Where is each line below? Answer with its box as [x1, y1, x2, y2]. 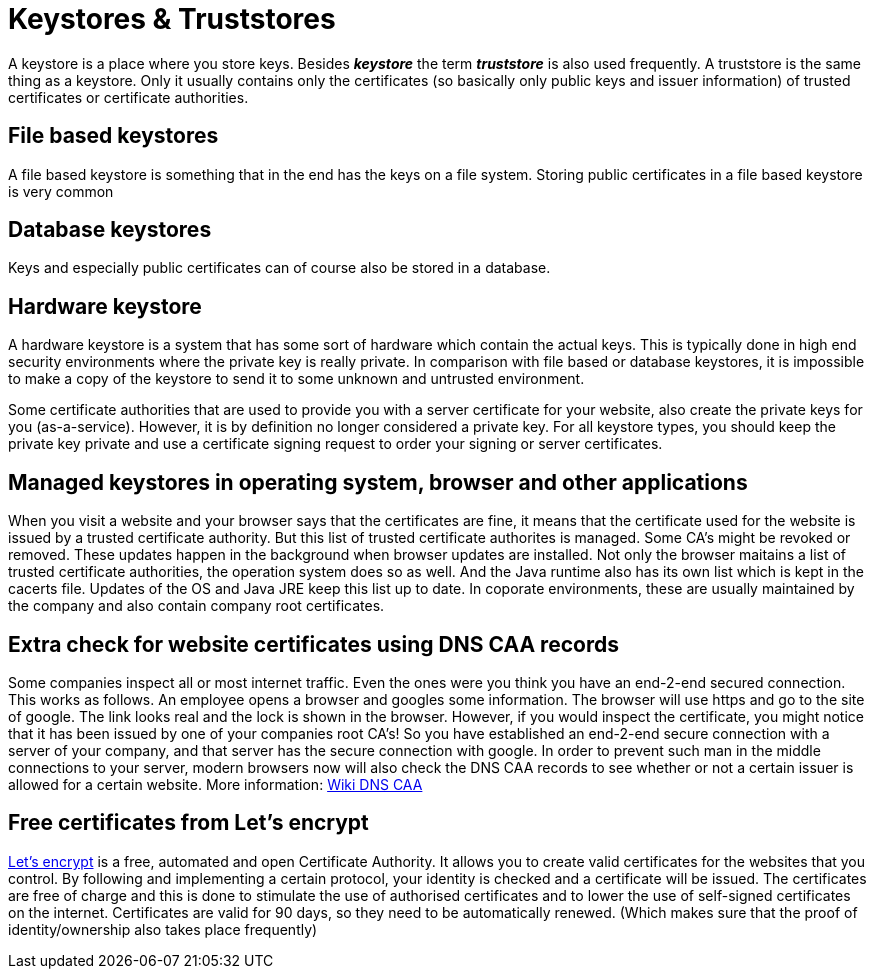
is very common [8, 182, 114, 200]
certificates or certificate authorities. [8, 88, 249, 106]
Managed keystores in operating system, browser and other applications [8, 469, 748, 495]
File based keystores [8, 123, 219, 149]
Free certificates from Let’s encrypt [8, 810, 369, 836]
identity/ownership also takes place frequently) [8, 920, 318, 938]
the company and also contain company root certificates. [8, 597, 385, 615]
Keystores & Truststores [8, 2, 336, 36]
